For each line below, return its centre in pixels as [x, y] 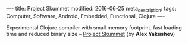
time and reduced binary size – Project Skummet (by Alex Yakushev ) [91, 34]
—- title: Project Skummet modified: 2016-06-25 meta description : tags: [91, 9]
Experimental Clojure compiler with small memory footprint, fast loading [94, 27]
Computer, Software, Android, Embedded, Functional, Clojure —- [86, 16]
